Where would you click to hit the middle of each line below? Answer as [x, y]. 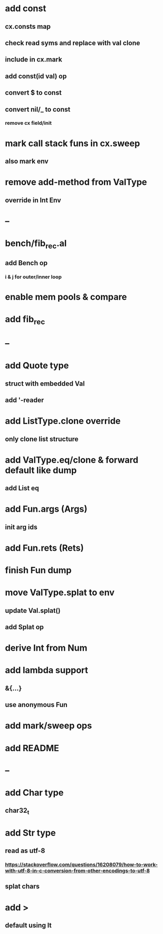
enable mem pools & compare [66, 297]
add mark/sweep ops [49, 726]
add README [32, 748]
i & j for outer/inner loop [33, 277]
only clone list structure [42, 439]
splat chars [22, 886]
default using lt [28, 925]
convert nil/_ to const [38, 109]
